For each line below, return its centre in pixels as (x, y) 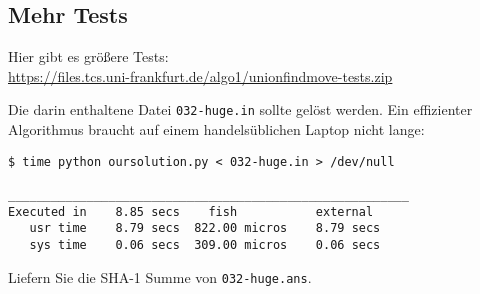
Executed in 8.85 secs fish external (191, 211)
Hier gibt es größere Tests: (88, 56)
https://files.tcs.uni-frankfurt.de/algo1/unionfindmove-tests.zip (200, 75)
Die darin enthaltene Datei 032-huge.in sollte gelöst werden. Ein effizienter (240, 109)
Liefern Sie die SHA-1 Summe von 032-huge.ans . (160, 276)
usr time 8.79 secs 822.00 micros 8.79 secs (205, 228)
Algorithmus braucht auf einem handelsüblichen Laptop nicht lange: (216, 129)
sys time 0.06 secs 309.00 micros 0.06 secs (205, 244)
